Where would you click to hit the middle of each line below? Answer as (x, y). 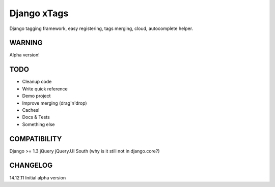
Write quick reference (45, 88)
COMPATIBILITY (36, 139)
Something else (38, 124)
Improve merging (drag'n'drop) (54, 103)
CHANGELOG (31, 165)
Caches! (31, 110)
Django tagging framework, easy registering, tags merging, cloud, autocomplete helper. (101, 28)
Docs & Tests (36, 117)
